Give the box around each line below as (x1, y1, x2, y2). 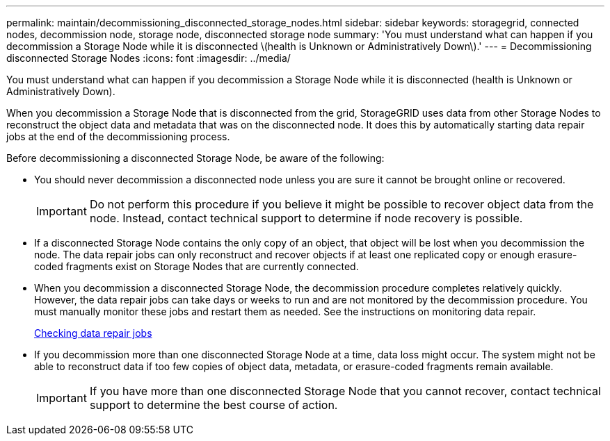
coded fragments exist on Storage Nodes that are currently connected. (34, 260, 359, 272)
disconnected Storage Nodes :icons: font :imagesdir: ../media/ (6, 52, 291, 64)
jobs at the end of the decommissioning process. (6, 131, 230, 142)
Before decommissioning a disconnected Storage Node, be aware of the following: (6, 152, 385, 164)
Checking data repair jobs (34, 327, 152, 339)
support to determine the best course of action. (89, 398, 338, 412)
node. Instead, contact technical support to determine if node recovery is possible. (89, 211, 523, 225)
